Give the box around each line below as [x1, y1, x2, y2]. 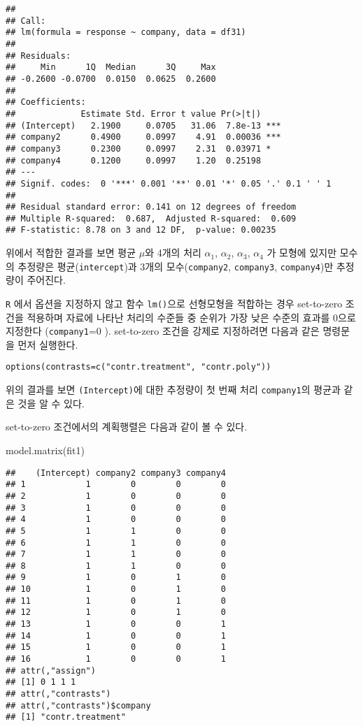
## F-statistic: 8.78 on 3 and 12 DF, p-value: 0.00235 [6, 225, 276, 235]
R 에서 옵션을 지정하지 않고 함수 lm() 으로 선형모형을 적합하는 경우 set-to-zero [6, 296, 343, 310]
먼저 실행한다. [17, 337, 78, 351]
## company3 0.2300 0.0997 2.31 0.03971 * [6, 143, 271, 154]
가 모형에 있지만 [266, 245, 337, 260]
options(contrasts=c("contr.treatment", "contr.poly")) [6, 362, 271, 372]
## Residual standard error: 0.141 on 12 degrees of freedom [6, 202, 297, 212]
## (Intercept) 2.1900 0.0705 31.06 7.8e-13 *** [6, 120, 281, 131]
